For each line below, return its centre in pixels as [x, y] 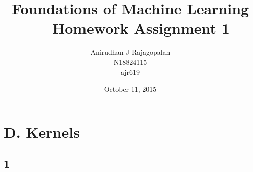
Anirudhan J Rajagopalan [130, 52]
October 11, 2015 [130, 89]
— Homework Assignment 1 [130, 28]
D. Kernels [42, 132]
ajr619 [130, 72]
